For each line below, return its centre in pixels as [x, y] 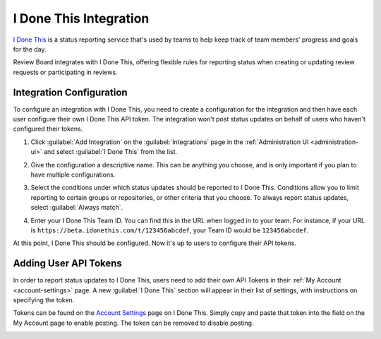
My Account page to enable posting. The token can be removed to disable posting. [133, 323]
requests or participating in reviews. [65, 72]
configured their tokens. [48, 129]
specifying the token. [44, 300]
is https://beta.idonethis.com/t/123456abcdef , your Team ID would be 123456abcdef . [170, 230]
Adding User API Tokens [68, 264]
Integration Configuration [70, 92]
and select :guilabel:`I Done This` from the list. [110, 152]
